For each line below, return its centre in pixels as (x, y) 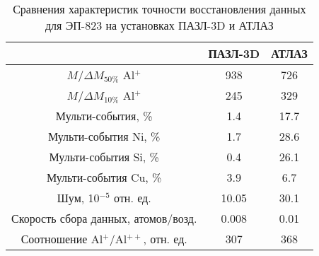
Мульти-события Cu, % (104, 177)
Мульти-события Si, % (104, 157)
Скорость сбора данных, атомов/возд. (104, 218)
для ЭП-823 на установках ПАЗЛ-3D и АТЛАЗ (159, 25)
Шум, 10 (78, 198)
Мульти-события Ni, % (104, 136)
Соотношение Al (62, 239)
